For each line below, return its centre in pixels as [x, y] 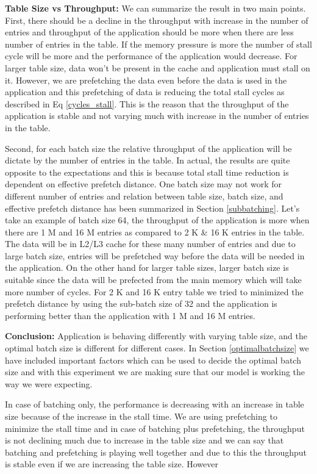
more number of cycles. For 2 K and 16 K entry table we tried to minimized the [154, 291]
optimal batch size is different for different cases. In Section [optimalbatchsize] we [157, 348]
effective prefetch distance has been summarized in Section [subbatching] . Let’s [152, 208]
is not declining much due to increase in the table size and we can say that [144, 440]
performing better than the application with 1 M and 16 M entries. [130, 315]
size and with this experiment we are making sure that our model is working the [155, 372]
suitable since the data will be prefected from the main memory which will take [153, 280]
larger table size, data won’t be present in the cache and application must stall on [158, 67]
